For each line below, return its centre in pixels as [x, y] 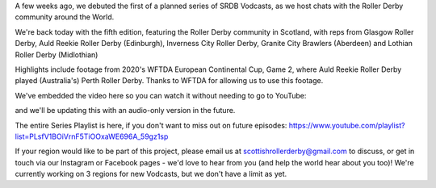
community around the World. [65, 17]
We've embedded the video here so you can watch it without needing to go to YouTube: [161, 95]
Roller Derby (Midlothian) [57, 54]
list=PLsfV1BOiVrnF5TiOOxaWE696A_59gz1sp [92, 136]
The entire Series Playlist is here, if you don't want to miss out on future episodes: [151, 125]
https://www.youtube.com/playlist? [347, 125]
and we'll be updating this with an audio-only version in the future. [125, 111]
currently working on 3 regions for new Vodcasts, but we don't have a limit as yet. [151, 174]
